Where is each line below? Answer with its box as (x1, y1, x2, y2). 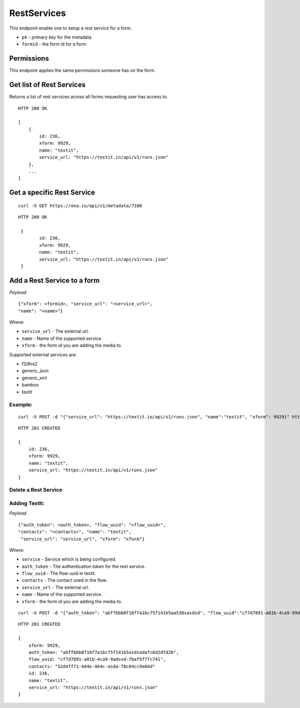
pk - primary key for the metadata (21, 34, 92, 40)
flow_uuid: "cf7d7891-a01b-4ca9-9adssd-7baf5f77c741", (28, 656, 166, 662)
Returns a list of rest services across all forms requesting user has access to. (9, 94, 168, 100)
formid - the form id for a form (21, 41, 86, 47)
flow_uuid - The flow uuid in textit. (21, 570, 96, 576)
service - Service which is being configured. (21, 556, 117, 562)
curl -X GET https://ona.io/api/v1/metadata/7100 (18, 203, 142, 208)
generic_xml (21, 375, 47, 381)
